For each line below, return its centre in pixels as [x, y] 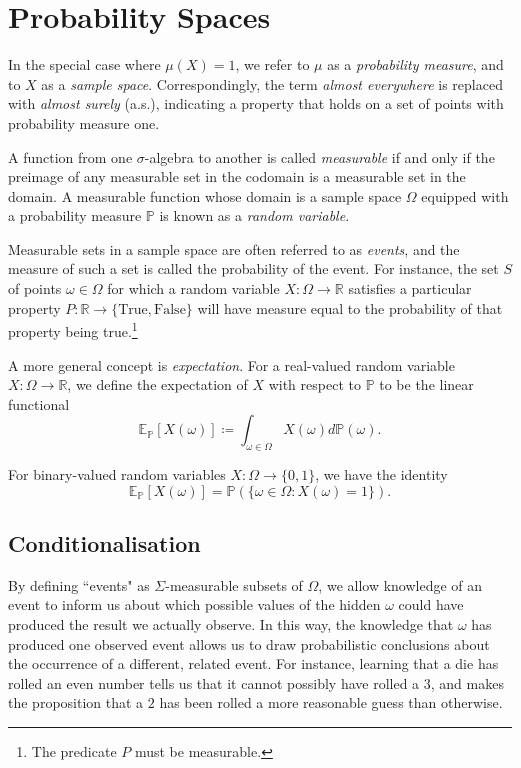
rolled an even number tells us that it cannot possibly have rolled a [214, 682]
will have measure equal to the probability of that [350, 307]
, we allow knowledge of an [400, 584]
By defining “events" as [79, 584]
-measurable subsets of [234, 584]
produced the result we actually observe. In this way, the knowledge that [231, 624]
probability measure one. [84, 122]
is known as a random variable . [254, 215]
